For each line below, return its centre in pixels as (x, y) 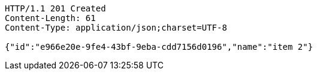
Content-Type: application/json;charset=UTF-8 (116, 28)
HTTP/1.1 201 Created (55, 8)
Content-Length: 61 (50, 18)
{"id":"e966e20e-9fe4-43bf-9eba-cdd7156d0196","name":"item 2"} (159, 47)
